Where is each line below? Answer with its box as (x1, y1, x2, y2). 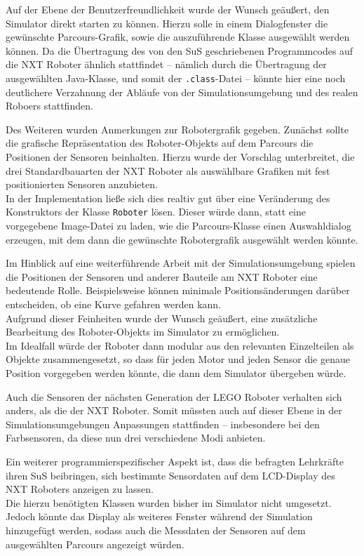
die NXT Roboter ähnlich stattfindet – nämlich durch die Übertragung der (6, 57, 327, 72)
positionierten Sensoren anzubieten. (6, 177, 158, 192)
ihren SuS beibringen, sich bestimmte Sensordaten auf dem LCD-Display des (6, 468, 335, 482)
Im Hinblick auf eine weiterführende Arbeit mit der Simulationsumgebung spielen (6, 256, 356, 270)
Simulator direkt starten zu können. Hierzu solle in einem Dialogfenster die (6, 15, 328, 30)
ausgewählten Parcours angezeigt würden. (6, 536, 184, 551)
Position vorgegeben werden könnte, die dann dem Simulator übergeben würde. (6, 365, 346, 380)
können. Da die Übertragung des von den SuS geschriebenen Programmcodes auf (6, 43, 353, 58)
